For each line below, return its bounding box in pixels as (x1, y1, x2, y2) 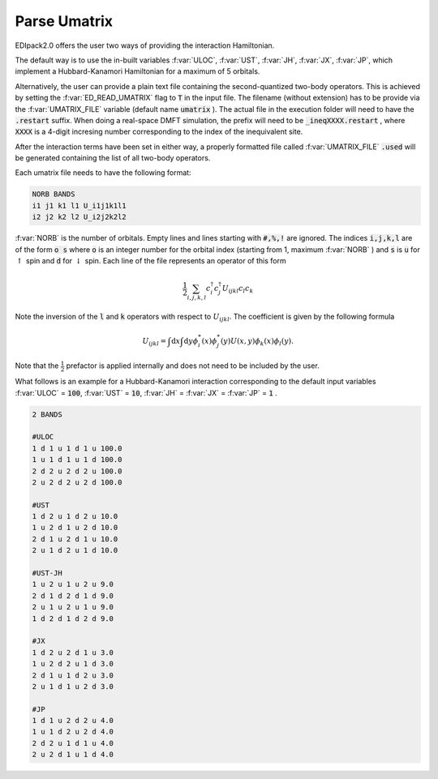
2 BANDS (32, 409, 62, 419)
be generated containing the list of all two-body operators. (15, 153, 211, 163)
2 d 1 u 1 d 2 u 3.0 (32, 670, 114, 680)
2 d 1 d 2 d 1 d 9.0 (32, 591, 114, 600)
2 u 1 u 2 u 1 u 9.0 (32, 602, 114, 612)
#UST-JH (32, 568, 62, 578)
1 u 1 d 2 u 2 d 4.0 (32, 727, 114, 737)
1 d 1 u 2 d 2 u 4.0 (32, 716, 114, 725)
